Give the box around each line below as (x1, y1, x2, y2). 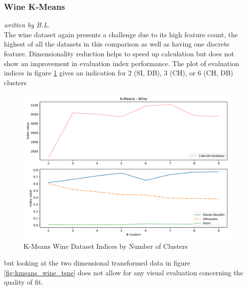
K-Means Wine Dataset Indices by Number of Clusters (24, 241, 188, 251)
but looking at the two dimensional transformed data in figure (4, 258, 191, 268)
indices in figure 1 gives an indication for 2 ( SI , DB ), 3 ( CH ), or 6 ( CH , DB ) (4, 68, 233, 78)
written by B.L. (4, 20, 50, 30)
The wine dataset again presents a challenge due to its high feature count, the (4, 29, 238, 39)
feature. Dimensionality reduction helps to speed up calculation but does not (4, 48, 234, 58)
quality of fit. (4, 277, 44, 287)
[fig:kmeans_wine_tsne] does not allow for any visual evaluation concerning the (4, 267, 244, 277)
